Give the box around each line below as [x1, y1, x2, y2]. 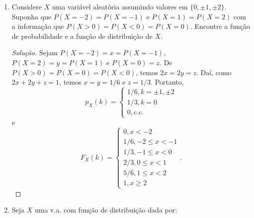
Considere [11, 1, 42, 11]
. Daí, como [196, 67, 232, 77]
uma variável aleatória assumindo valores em [52, 1, 188, 11]
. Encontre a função [190, 21, 251, 31]
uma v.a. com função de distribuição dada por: [35, 205, 177, 215]
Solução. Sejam [11, 47, 58, 58]
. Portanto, [151, 77, 184, 87]
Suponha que [11, 11, 52, 21]
